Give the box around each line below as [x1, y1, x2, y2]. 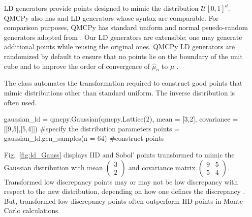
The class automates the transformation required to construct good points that [4, 78, 243, 88]
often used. [4, 97, 37, 107]
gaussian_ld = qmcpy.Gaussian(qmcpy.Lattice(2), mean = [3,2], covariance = [4, 114, 238, 124]
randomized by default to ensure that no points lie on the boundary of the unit [4, 51, 243, 61]
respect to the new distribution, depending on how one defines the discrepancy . [4, 186, 245, 196]
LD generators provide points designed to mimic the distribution [4, 3, 199, 13]
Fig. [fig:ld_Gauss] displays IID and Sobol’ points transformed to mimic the [4, 149, 235, 159]
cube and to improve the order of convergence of [4, 61, 150, 71]
